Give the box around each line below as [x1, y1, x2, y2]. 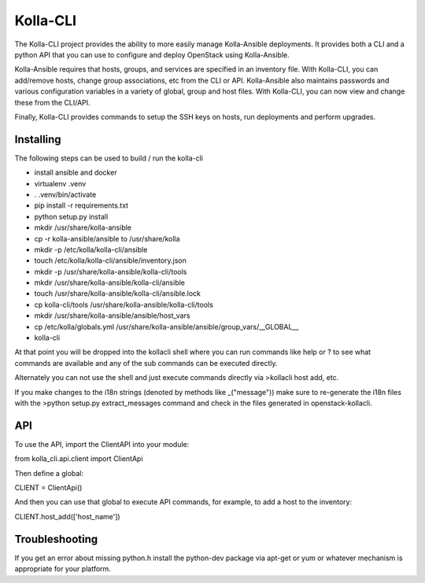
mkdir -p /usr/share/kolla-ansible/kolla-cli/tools [34, 267, 187, 276]
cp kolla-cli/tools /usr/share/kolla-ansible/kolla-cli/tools [34, 300, 214, 309]
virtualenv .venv [34, 179, 87, 188]
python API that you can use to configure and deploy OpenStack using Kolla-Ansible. [14, 50, 290, 59]
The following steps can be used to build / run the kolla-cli [14, 153, 204, 163]
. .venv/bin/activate [34, 190, 97, 199]
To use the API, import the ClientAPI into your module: [14, 439, 190, 448]
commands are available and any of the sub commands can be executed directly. [14, 358, 279, 367]
